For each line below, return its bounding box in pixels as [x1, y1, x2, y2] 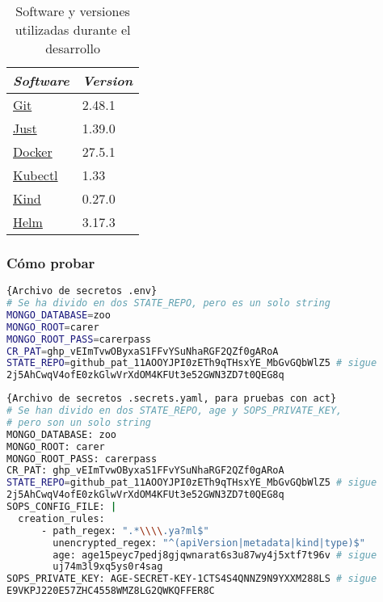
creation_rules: [18, 512, 105, 524]
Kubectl [13, 166, 58, 184]
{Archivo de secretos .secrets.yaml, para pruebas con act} [6, 393, 337, 405]
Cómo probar [6, 252, 95, 272]
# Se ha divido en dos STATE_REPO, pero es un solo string [6, 297, 330, 309]
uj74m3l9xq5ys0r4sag [53, 561, 163, 573]
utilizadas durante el [15, 20, 131, 39]
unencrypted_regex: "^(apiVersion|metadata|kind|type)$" [53, 537, 365, 549]
